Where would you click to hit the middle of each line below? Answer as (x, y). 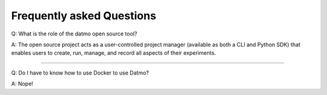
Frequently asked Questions (84, 16)
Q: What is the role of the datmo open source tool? (74, 34)
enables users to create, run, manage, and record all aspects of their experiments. (114, 53)
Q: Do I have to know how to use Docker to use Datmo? (80, 73)
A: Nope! (22, 84)
